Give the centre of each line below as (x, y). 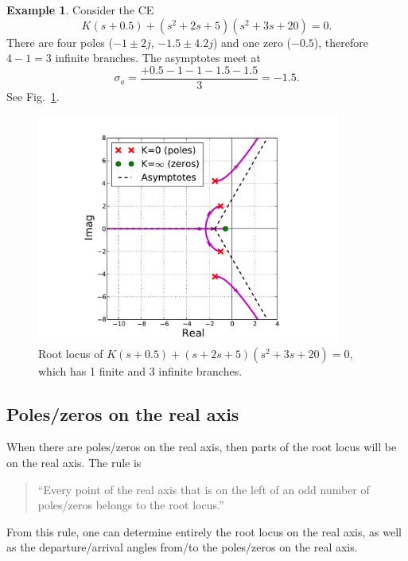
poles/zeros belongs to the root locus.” (131, 505)
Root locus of (71, 353)
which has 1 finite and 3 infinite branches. (140, 370)
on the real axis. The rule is (74, 462)
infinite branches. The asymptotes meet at (158, 58)
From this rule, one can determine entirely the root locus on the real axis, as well (204, 531)
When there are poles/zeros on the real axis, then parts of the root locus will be (202, 447)
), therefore (341, 42)
